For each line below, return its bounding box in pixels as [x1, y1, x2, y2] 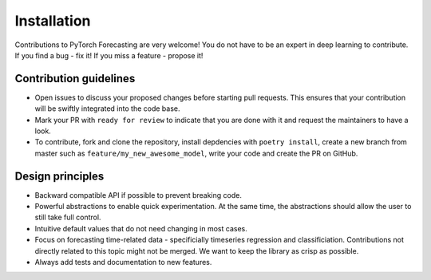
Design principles [14, 169, 105, 183]
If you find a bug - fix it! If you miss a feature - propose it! [14, 50, 204, 60]
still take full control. [34, 212, 101, 223]
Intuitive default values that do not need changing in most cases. [34, 223, 247, 233]
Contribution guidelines [14, 72, 136, 85]
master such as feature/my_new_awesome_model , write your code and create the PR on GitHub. [34, 148, 358, 158]
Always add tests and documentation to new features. [34, 258, 212, 267]
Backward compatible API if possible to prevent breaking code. [34, 190, 243, 199]
